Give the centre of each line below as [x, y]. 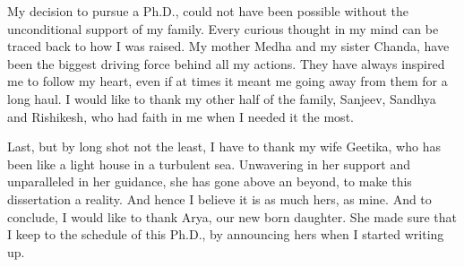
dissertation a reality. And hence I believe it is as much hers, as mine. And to [219, 198]
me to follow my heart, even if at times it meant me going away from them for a [228, 81]
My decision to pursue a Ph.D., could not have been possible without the [208, 11]
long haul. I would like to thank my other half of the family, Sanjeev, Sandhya [222, 98]
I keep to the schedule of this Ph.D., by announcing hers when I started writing [226, 234]
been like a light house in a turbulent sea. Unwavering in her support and [209, 164]
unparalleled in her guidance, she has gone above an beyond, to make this [210, 181]
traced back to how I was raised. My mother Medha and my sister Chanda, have [228, 46]
